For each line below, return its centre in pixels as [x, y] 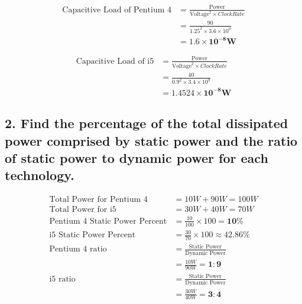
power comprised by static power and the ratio [151, 140]
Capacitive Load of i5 [115, 61]
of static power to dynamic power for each [137, 157]
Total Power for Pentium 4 [98, 200]
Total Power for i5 [83, 210]
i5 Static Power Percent [92, 235]
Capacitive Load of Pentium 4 [117, 10]
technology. [40, 175]
